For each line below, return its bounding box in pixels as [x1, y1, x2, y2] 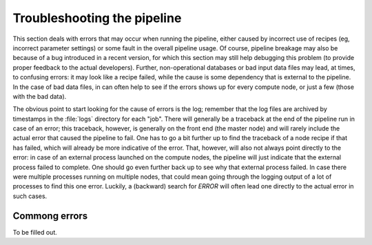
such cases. [12, 192, 48, 200]
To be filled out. [12, 228, 58, 236]
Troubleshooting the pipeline [12, 10, 182, 26]
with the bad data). [12, 92, 67, 100]
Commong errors [12, 210, 88, 222]
